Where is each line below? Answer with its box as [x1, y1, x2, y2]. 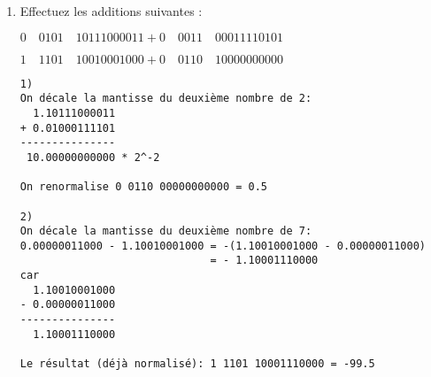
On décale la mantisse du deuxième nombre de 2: [19, 92, 312, 105]
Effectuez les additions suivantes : [19, 2, 203, 19]
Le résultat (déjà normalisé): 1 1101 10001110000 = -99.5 [19, 358, 375, 371]
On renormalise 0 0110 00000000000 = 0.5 [19, 181, 267, 194]
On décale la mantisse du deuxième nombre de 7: [19, 225, 312, 238]
